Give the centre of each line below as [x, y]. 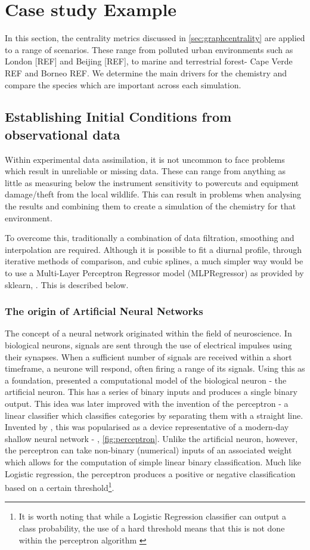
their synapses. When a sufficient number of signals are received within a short [148, 356]
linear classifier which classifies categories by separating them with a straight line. [154, 415]
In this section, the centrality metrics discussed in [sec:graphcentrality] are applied [155, 38]
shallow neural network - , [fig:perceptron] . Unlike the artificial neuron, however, [151, 438]
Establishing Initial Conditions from [118, 117]
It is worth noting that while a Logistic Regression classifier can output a [152, 516]
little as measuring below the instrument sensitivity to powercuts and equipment [152, 182]
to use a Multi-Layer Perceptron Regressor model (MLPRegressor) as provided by [154, 273]
